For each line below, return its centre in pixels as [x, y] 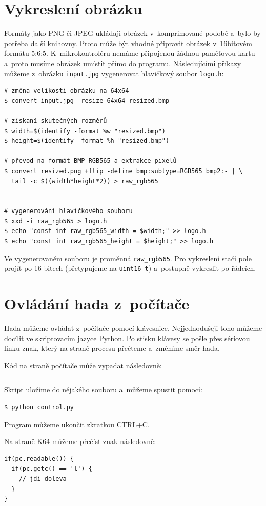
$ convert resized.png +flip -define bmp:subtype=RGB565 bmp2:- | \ [124, 171]
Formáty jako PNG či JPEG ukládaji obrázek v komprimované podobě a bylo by [132, 33]
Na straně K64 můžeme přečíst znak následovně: [80, 441]
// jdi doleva [43, 479]
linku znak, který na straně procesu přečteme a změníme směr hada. [112, 348]
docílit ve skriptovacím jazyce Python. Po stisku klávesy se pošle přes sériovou [127, 338]
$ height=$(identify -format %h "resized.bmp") [87, 141]
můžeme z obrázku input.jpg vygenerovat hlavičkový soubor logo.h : [114, 73]
